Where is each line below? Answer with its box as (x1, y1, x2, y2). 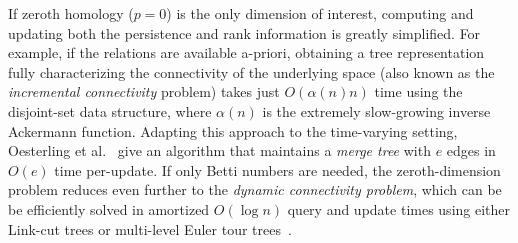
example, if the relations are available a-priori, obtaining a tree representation (8, 42, 485, 63)
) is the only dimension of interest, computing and (166, 3, 474, 23)
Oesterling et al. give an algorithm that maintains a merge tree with (8, 140, 431, 161)
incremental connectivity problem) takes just (8, 81, 280, 102)
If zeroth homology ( (8, 3, 134, 23)
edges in (446, 140, 496, 161)
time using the (374, 81, 463, 102)
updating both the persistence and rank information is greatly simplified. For (8, 22, 481, 43)
